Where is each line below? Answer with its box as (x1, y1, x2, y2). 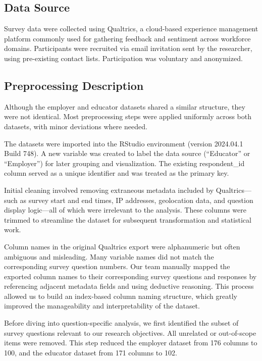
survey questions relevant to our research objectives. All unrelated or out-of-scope (4, 327, 256, 338)
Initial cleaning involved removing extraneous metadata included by (4, 184, 214, 195)
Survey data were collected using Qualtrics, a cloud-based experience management (4, 23, 258, 34)
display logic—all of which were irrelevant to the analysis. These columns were (4, 204, 246, 215)
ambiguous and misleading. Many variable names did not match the (4, 251, 214, 262)
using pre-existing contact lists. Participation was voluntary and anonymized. (4, 53, 243, 63)
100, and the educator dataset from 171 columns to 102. (4, 347, 177, 357)
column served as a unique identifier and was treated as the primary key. (4, 168, 229, 178)
